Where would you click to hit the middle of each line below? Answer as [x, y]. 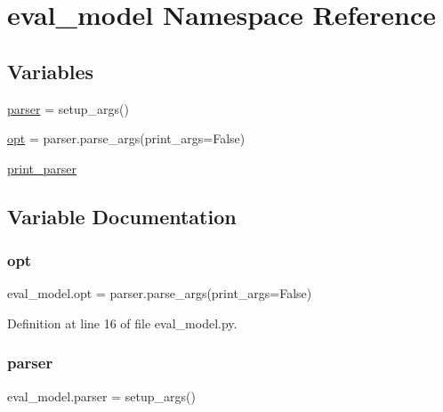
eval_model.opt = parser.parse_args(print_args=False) [160, 293]
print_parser [42, 168]
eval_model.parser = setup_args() [101, 396]
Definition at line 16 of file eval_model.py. [122, 323]
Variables [51, 71]
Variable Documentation [122, 216]
